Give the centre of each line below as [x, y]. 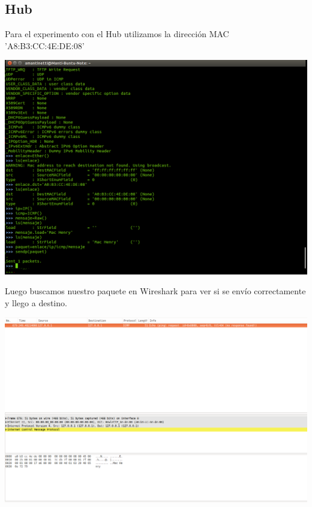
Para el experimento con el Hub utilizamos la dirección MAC [117, 34]
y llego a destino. [36, 302]
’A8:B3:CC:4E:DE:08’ [45, 45]
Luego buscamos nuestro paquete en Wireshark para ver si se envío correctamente [155, 291]
